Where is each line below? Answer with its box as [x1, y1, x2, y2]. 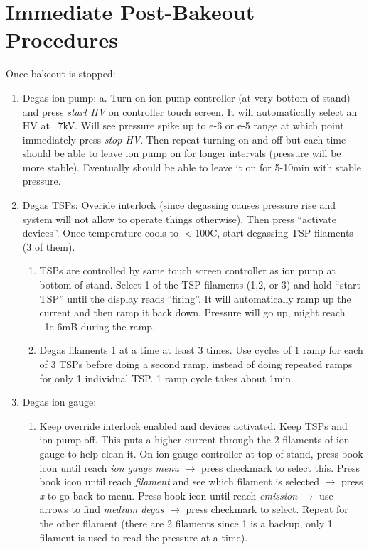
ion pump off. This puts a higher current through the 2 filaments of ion [39, 432, 350, 447]
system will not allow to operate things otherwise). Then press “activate [22, 211, 336, 226]
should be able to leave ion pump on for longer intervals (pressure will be [22, 146, 341, 161]
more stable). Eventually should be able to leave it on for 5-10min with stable [22, 159, 361, 174]
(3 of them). [22, 239, 75, 254]
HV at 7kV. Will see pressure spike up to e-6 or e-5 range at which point [22, 118, 344, 133]
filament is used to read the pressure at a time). [39, 529, 248, 544]
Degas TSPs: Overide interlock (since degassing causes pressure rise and [22, 198, 336, 212]
